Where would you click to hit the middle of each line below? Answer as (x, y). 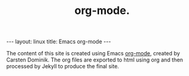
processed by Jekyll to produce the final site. (63, 66)
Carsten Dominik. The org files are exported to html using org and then (95, 60)
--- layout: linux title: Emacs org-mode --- (59, 42)
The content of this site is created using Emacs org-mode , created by (93, 54)
